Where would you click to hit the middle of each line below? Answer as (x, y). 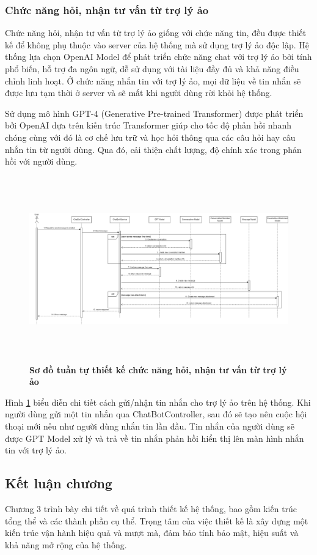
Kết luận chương (59, 483)
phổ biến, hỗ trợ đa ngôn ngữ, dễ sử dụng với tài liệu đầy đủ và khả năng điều (152, 69)
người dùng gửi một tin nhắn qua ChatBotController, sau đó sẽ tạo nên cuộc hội (156, 414)
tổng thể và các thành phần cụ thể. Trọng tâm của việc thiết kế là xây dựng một (157, 520)
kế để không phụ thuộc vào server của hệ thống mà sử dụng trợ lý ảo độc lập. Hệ (157, 44)
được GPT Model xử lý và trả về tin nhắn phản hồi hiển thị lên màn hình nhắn (155, 438)
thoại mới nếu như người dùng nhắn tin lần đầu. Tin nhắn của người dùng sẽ (150, 426)
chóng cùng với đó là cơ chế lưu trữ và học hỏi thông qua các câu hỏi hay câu (150, 137)
